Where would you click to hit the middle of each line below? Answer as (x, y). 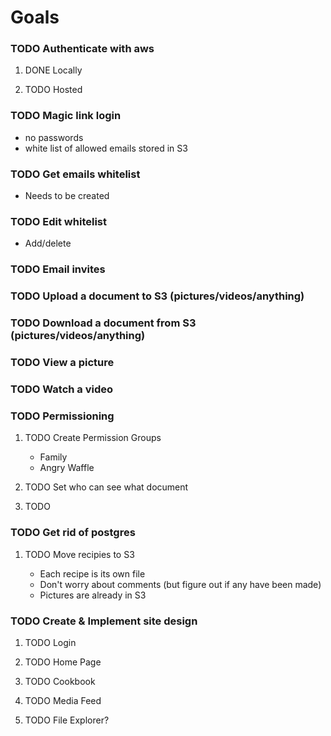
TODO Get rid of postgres (73, 533)
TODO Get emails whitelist (75, 174)
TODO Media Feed (63, 700)
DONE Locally (53, 70)
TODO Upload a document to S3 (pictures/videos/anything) (157, 296)
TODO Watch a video (62, 389)
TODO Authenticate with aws (82, 49)
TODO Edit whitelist (58, 221)
